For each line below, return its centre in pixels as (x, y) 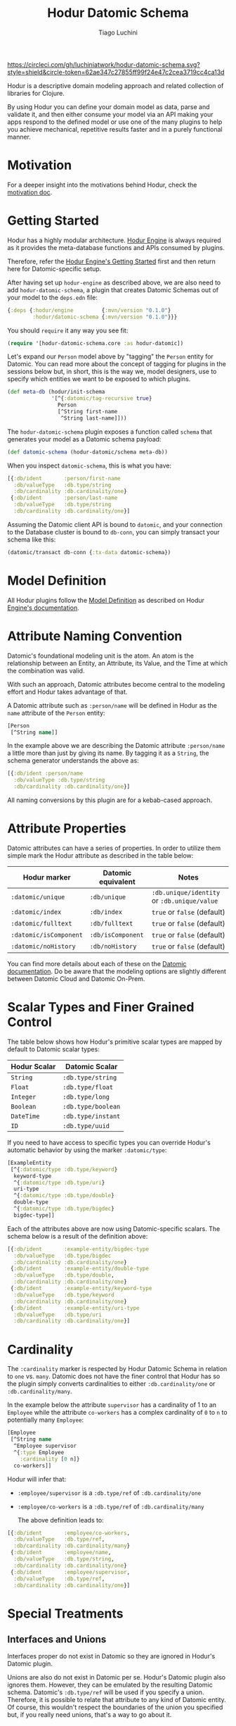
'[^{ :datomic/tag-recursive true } (102, 399)
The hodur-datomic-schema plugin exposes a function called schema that (110, 432)
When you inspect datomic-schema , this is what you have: (90, 465)
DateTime (25, 1116)
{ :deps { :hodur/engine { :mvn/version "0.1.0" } (89, 310)
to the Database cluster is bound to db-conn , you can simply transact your (113, 532)
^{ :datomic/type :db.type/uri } (59, 1182)
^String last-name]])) (94, 418)
